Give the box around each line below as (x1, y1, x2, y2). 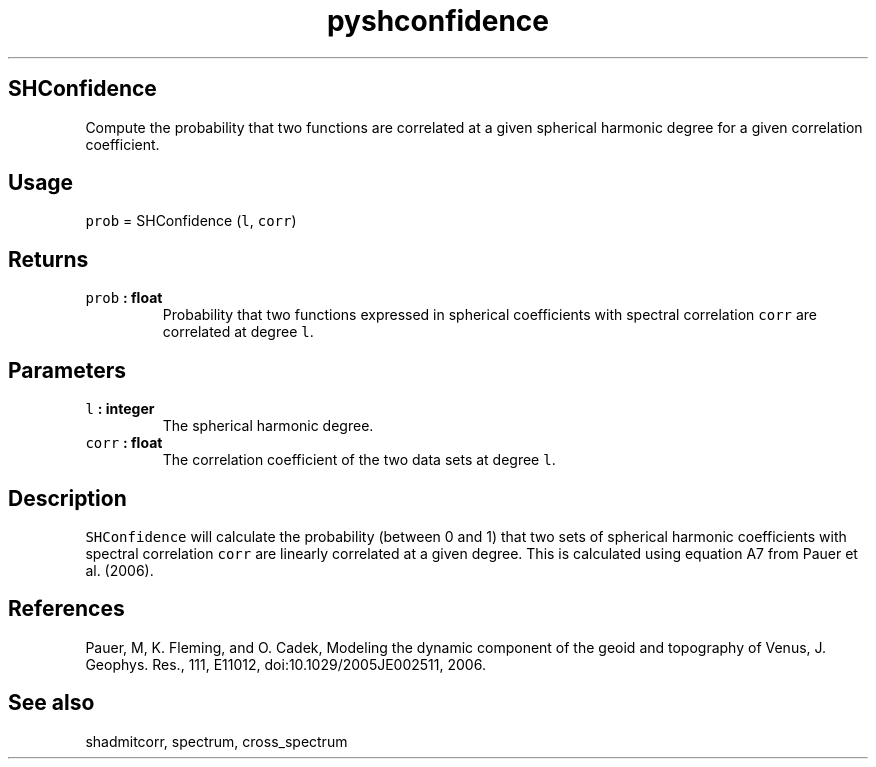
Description (8, 485, 127, 511)
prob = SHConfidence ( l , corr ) (85, 212, 297, 230)
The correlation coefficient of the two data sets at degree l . (162, 451, 556, 469)
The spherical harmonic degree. (162, 417, 374, 435)
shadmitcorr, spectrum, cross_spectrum (85, 732, 348, 750)
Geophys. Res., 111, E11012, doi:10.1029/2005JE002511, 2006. (85, 655, 486, 673)
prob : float (85, 289, 163, 307)
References (8, 596, 125, 622)
